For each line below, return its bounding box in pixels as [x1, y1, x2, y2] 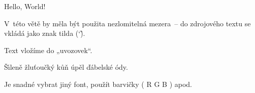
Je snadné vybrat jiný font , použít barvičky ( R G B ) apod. [4, 78, 192, 89]
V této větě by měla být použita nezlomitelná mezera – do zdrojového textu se [4, 18, 251, 28]
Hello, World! [4, 1, 46, 11]
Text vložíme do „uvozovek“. [4, 44, 92, 55]
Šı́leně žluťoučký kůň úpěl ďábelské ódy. [4, 62, 128, 72]
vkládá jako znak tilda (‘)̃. [4, 28, 85, 38]
